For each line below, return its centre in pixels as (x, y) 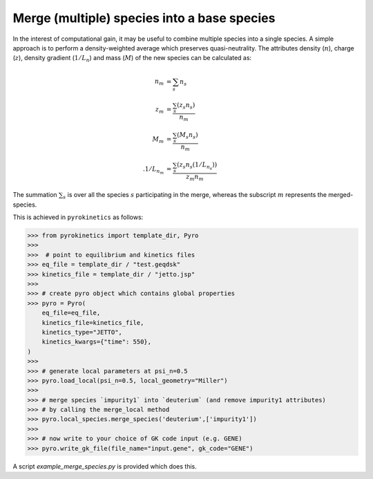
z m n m (194, 178)
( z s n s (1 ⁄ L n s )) (197, 166)
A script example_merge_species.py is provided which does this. (105, 466)
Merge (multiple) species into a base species (144, 18)
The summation (35, 195)
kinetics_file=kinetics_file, (93, 322)
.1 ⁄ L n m (153, 170)
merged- (341, 195)
